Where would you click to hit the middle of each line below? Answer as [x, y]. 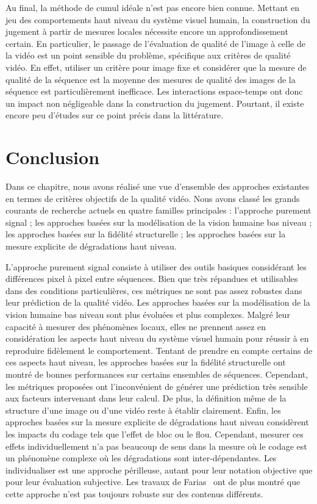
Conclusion [53, 157]
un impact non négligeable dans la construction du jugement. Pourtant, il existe [155, 103]
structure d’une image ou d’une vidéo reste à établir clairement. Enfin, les [143, 410]
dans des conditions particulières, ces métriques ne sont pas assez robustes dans [154, 290]
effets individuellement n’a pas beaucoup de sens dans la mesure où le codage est [156, 446]
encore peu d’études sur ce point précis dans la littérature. [115, 115]
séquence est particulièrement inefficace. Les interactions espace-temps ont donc [154, 91]
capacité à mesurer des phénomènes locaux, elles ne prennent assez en [136, 326]
